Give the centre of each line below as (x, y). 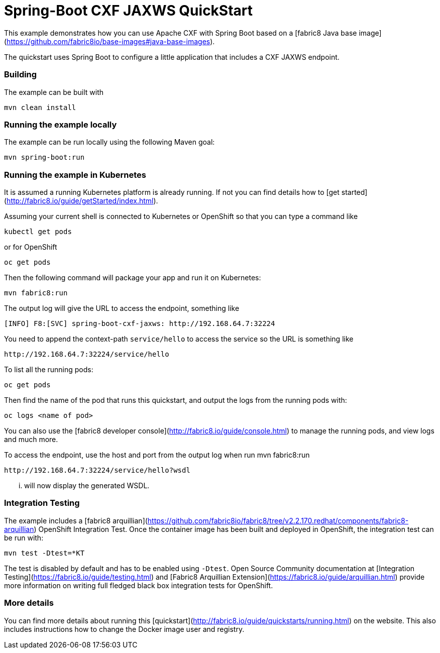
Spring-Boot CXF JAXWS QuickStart (129, 11)
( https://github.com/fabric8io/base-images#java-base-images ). (109, 41)
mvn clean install (40, 107)
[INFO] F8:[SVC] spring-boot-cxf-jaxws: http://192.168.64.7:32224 (140, 323)
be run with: (24, 537)
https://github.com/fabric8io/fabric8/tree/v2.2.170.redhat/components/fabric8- (278, 520)
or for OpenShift (31, 247)
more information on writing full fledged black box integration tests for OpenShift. (139, 585)
